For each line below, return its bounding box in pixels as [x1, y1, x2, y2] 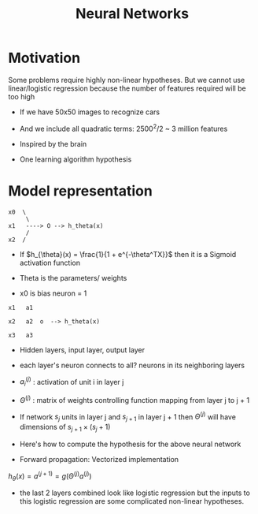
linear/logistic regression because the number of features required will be [8, 84, 246, 93]
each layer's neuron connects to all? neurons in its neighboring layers [19, 360, 245, 370]
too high [8, 91, 35, 101]
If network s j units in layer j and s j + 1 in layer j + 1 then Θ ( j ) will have [19, 411, 236, 423]
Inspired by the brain [19, 139, 87, 148]
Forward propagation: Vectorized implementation [19, 454, 179, 464]
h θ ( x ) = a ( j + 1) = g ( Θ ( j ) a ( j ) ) [8, 470, 92, 482]
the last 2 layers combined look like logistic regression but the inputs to [19, 488, 250, 497]
